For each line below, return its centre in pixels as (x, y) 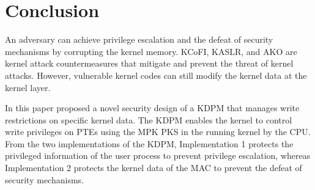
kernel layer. (28, 87)
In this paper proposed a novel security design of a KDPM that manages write (152, 108)
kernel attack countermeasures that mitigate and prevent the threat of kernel (149, 63)
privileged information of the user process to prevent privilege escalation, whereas (158, 155)
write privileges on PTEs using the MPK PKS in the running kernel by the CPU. (158, 132)
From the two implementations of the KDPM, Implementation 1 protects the (149, 143)
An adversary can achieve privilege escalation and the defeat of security (139, 39)
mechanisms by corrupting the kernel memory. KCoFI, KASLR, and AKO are (151, 51)
